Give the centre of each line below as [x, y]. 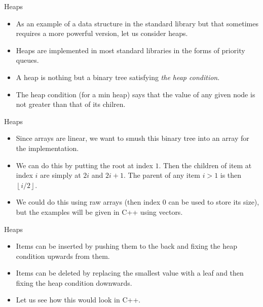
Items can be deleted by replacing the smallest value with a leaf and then [130, 273]
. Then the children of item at [205, 165]
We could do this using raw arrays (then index [88, 202]
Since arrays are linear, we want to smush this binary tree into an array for [133, 138]
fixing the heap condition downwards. [74, 282]
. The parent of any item [162, 175]
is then [231, 175]
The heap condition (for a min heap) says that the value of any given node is [136, 94]
